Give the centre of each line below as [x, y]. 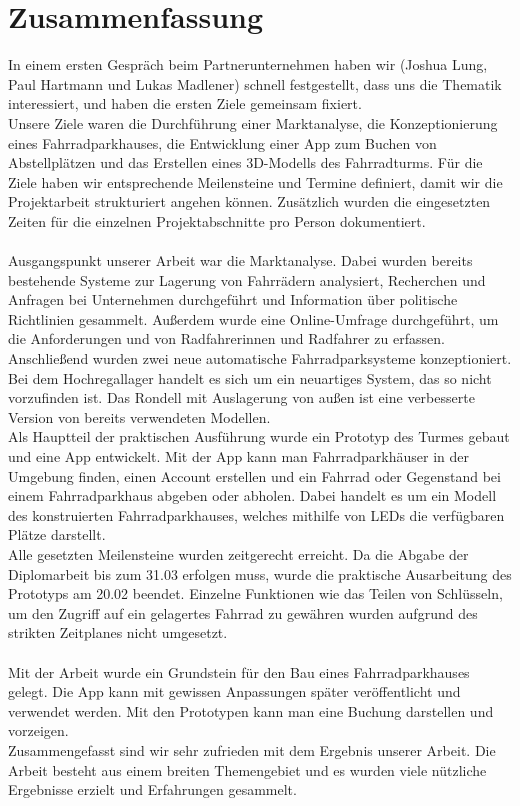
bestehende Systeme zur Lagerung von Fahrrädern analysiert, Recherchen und [247, 279]
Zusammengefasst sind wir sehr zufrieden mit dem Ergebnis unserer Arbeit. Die [252, 749]
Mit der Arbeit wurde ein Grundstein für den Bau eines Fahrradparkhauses [239, 671]
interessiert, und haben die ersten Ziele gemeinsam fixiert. [185, 103]
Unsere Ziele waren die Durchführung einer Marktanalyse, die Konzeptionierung [253, 122]
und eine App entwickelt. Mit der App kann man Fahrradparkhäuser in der [239, 456]
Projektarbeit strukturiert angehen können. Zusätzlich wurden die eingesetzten [249, 201]
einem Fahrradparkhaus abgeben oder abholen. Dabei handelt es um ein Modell [252, 495]
